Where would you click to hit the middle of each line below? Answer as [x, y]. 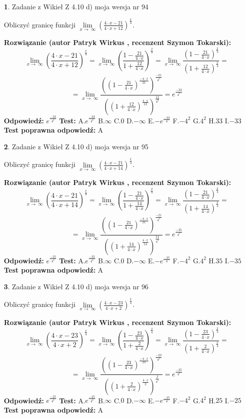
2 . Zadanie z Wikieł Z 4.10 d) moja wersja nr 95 [76, 146]
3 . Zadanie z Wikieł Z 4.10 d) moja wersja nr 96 [76, 286]
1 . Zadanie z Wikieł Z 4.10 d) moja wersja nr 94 [76, 6]
